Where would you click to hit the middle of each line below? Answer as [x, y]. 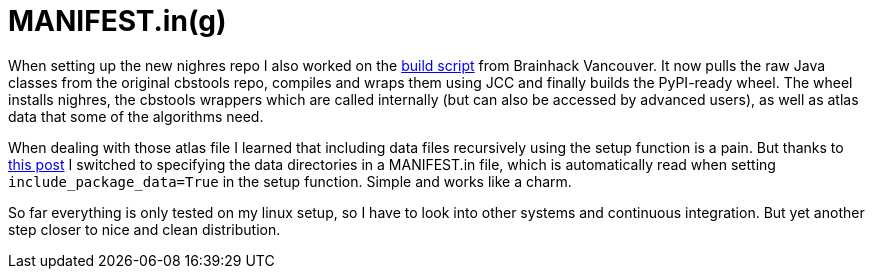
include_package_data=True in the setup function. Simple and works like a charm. [290, 181]
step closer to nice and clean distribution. [144, 229]
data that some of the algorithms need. [136, 116]
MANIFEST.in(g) [117, 21]
